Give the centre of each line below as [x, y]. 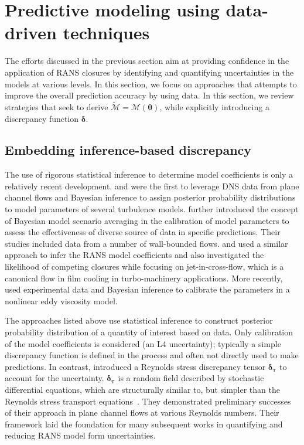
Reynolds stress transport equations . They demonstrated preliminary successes [148, 401]
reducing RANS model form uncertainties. [80, 435]
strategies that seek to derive [57, 106]
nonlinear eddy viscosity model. [61, 300]
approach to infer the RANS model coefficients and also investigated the [134, 255]
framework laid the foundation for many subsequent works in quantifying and [144, 424]
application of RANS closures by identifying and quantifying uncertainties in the [149, 72]
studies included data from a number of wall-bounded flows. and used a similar [146, 243]
